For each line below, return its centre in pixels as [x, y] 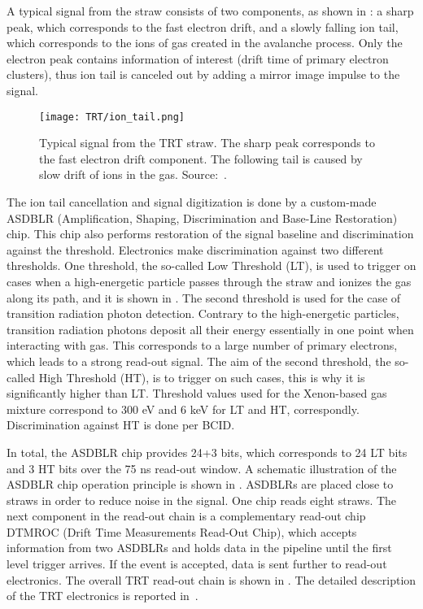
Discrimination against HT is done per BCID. [121, 425]
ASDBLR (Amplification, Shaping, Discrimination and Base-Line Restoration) [202, 217]
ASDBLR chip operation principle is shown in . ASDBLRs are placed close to [200, 484]
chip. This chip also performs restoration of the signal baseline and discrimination [210, 234]
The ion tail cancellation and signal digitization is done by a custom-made [192, 202]
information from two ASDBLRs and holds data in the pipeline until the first [199, 548]
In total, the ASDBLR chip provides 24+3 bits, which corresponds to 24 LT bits [207, 452]
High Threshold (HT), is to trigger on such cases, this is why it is [202, 377]
